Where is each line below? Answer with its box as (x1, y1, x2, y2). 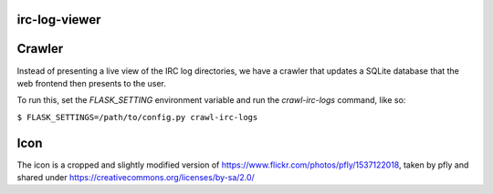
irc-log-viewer (16, 12, 101, 27)
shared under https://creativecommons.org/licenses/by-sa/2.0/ (16, 172, 255, 182)
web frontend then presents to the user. (16, 77, 166, 88)
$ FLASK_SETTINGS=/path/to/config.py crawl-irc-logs (16, 112, 258, 122)
